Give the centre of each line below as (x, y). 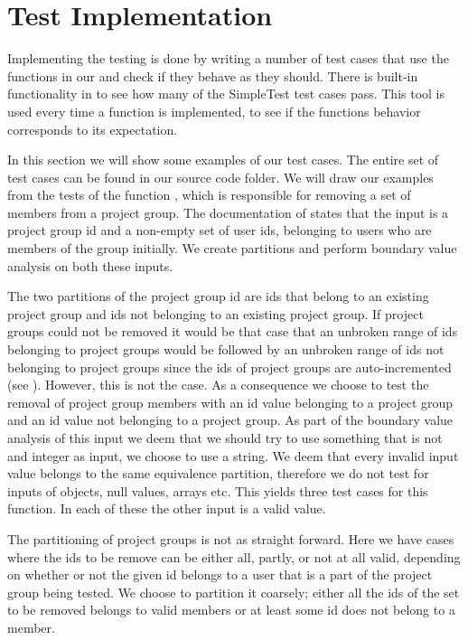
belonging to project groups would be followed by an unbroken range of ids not (226, 349)
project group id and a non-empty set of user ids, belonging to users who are (220, 230)
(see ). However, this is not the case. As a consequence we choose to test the (218, 385)
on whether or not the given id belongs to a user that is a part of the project (220, 574)
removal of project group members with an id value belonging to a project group (230, 402)
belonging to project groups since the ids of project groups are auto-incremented (229, 367)
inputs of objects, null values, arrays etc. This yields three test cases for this (218, 490)
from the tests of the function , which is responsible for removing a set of (209, 195)
